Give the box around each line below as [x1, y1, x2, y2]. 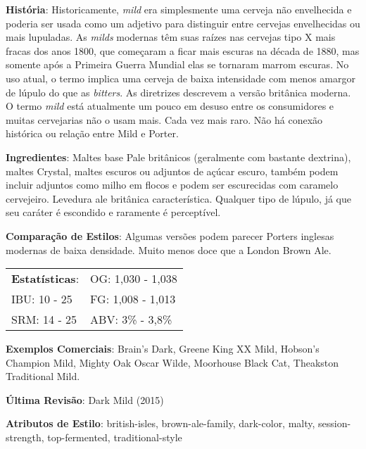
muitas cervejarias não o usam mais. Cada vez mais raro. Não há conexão [6, 112, 323, 127]
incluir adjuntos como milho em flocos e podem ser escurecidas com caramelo [6, 177, 339, 192]
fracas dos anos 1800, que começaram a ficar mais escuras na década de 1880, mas [6, 43, 360, 58]
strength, [6, 430, 44, 445]
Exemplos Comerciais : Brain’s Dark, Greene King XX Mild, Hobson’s [6, 341, 320, 356]
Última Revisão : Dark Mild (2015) [6, 392, 164, 407]
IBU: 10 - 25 [11, 291, 72, 308]
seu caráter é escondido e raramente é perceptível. [6, 205, 221, 220]
